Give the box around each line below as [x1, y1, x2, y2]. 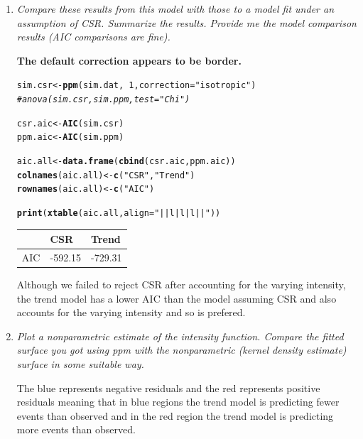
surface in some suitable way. [16, 357, 144, 372]
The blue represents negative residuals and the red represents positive [16, 380, 320, 395]
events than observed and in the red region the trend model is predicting [16, 408, 334, 423]
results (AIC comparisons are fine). [16, 29, 170, 44]
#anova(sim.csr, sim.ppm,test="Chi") [16, 94, 190, 105]
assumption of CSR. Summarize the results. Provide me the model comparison [16, 15, 357, 30]
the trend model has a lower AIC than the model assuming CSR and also [16, 291, 337, 305]
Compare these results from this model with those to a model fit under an [16, 1, 335, 16]
